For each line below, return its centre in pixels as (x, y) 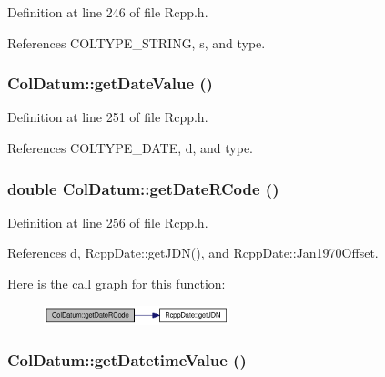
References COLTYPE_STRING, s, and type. (137, 42)
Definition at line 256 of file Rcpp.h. (108, 222)
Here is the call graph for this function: (117, 283)
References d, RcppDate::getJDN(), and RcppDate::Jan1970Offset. (193, 253)
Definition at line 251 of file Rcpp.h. (108, 117)
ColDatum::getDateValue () (110, 83)
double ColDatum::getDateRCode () (143, 188)
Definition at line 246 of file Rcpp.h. (108, 12)
